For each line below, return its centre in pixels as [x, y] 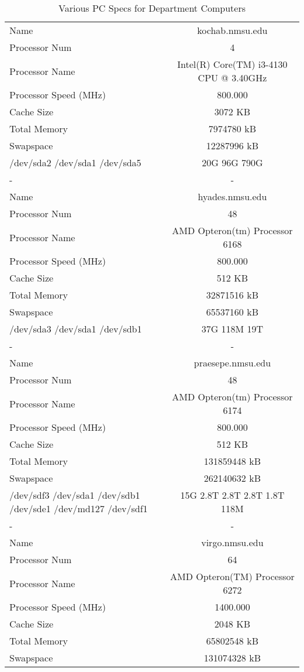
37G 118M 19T [232, 329]
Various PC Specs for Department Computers [152, 8]
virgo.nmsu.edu [232, 542]
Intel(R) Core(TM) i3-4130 [232, 64]
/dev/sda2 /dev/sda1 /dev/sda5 [75, 162]
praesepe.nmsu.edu [232, 363]
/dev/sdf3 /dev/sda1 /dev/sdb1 [75, 495]
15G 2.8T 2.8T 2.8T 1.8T [232, 495]
